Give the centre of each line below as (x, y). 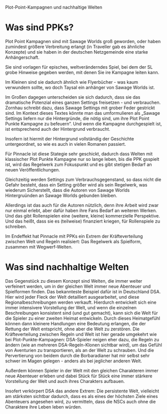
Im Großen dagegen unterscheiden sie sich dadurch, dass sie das (73, 97)
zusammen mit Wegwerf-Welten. (39, 247)
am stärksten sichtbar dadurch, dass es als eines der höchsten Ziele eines (82, 396)
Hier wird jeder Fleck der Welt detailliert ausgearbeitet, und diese (72, 297)
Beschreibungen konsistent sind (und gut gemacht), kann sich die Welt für (82, 313)
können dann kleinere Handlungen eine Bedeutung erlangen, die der (75, 323)
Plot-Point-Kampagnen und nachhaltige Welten (54, 7)
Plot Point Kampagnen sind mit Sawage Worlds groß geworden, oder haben (83, 41)
